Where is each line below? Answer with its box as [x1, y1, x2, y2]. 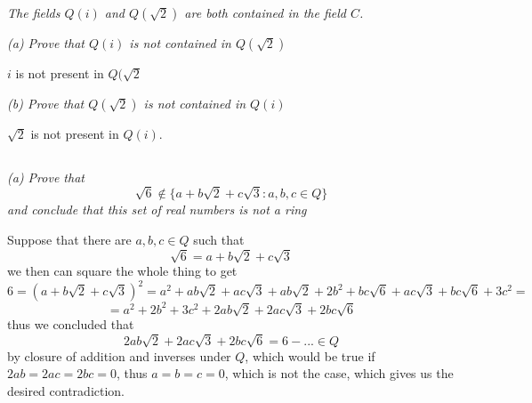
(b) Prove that [7, 93, 85, 112]
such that [193, 230, 245, 248]
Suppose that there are [7, 230, 132, 248]
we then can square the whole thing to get [7, 262, 238, 280]
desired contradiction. [7, 381, 125, 399]
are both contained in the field [184, 4, 346, 21]
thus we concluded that [7, 315, 134, 334]
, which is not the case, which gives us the [224, 364, 454, 383]
